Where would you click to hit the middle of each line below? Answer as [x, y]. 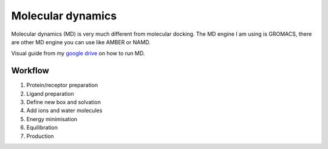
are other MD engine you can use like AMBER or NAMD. [81, 42]
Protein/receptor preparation [62, 85]
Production [40, 136]
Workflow [30, 71]
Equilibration [42, 128]
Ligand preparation [50, 93]
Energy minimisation [52, 119]
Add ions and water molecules [64, 111]
